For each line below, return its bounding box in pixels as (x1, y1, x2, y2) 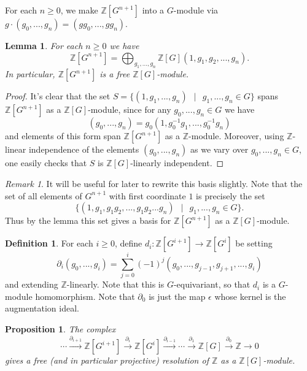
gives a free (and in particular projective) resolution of (5, 354, 209, 367)
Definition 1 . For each (5, 237, 93, 250)
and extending (5, 278, 58, 291)
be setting (235, 237, 273, 250)
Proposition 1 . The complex (5, 323, 116, 335)
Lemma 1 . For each (5, 39, 83, 52)
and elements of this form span (5, 129, 121, 142)
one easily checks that (5, 156, 87, 169)
